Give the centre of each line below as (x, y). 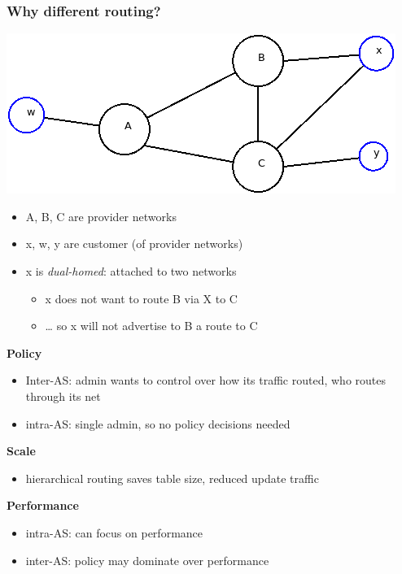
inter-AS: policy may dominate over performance (147, 560)
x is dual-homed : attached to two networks (131, 271)
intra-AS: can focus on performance (114, 532)
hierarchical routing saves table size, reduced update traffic (172, 478)
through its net (63, 396)
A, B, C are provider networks (101, 216)
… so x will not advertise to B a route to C (151, 326)
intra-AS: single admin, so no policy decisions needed (158, 423)
